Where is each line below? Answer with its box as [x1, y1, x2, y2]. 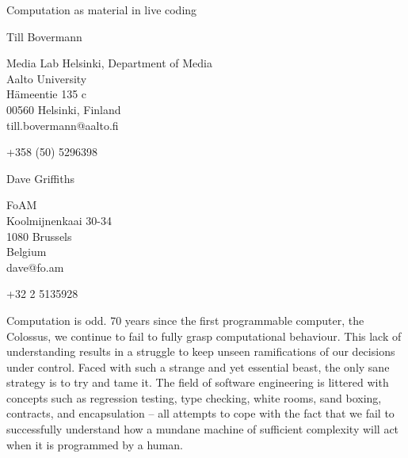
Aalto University [6, 70, 87, 86]
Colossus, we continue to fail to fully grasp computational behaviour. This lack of [6, 327, 402, 344]
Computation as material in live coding [6, 2, 197, 17]
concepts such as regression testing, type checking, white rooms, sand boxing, [6, 389, 382, 406]
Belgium [6, 243, 47, 260]
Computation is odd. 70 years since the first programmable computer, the [6, 311, 364, 328]
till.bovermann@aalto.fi [6, 116, 119, 133]
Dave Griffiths [6, 170, 74, 186]
